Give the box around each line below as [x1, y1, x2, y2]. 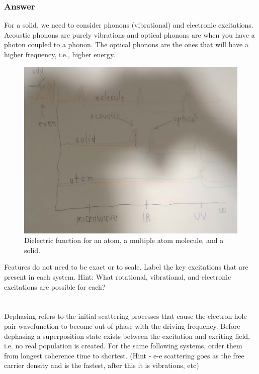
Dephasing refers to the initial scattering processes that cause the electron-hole [4, 311, 247, 321]
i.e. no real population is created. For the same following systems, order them [4, 340, 242, 351]
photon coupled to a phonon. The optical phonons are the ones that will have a [4, 39, 248, 50]
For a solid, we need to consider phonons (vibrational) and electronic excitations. [4, 20, 253, 30]
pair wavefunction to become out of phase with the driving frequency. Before [4, 321, 240, 331]
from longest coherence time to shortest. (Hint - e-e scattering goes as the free [4, 350, 244, 360]
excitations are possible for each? [4, 281, 106, 292]
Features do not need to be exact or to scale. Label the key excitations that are [4, 262, 248, 272]
